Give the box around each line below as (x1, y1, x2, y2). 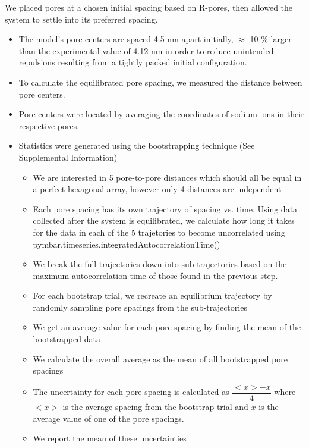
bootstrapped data (33, 333, 100, 345)
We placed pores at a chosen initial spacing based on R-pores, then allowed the (5, 1, 293, 13)
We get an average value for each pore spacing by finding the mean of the (33, 321, 301, 333)
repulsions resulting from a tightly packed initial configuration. (18, 56, 247, 68)
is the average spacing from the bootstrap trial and (62, 400, 248, 412)
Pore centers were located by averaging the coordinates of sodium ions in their (18, 108, 304, 120)
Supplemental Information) (18, 151, 118, 163)
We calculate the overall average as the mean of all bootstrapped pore (33, 352, 288, 365)
